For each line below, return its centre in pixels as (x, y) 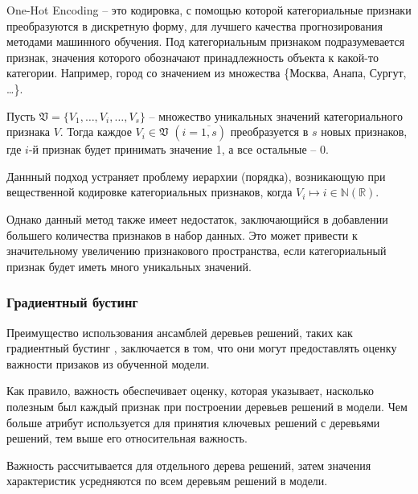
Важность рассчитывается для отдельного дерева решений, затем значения (189, 465)
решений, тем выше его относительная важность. (127, 438)
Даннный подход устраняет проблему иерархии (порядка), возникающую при (196, 176)
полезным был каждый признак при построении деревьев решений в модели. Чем (207, 406)
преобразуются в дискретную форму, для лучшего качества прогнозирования (195, 25)
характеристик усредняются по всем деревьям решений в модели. (167, 481)
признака (29, 132)
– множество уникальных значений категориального (276, 115)
